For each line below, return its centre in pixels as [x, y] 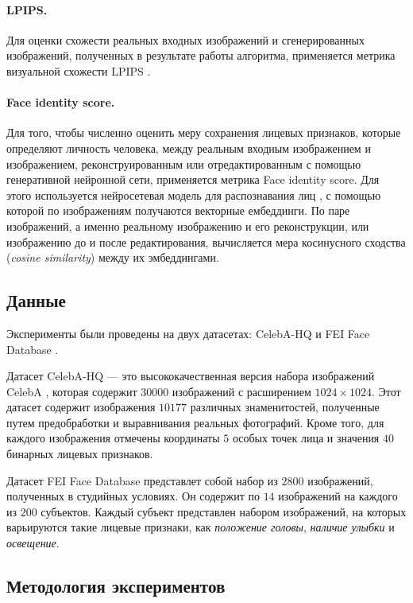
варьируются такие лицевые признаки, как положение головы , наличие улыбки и [201, 527]
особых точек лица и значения [306, 438]
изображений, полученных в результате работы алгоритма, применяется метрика [201, 55]
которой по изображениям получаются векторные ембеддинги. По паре [178, 210]
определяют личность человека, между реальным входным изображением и [189, 148]
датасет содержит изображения [81, 407]
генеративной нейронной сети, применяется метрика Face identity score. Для [193, 179]
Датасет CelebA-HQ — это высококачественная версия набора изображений [191, 376]
